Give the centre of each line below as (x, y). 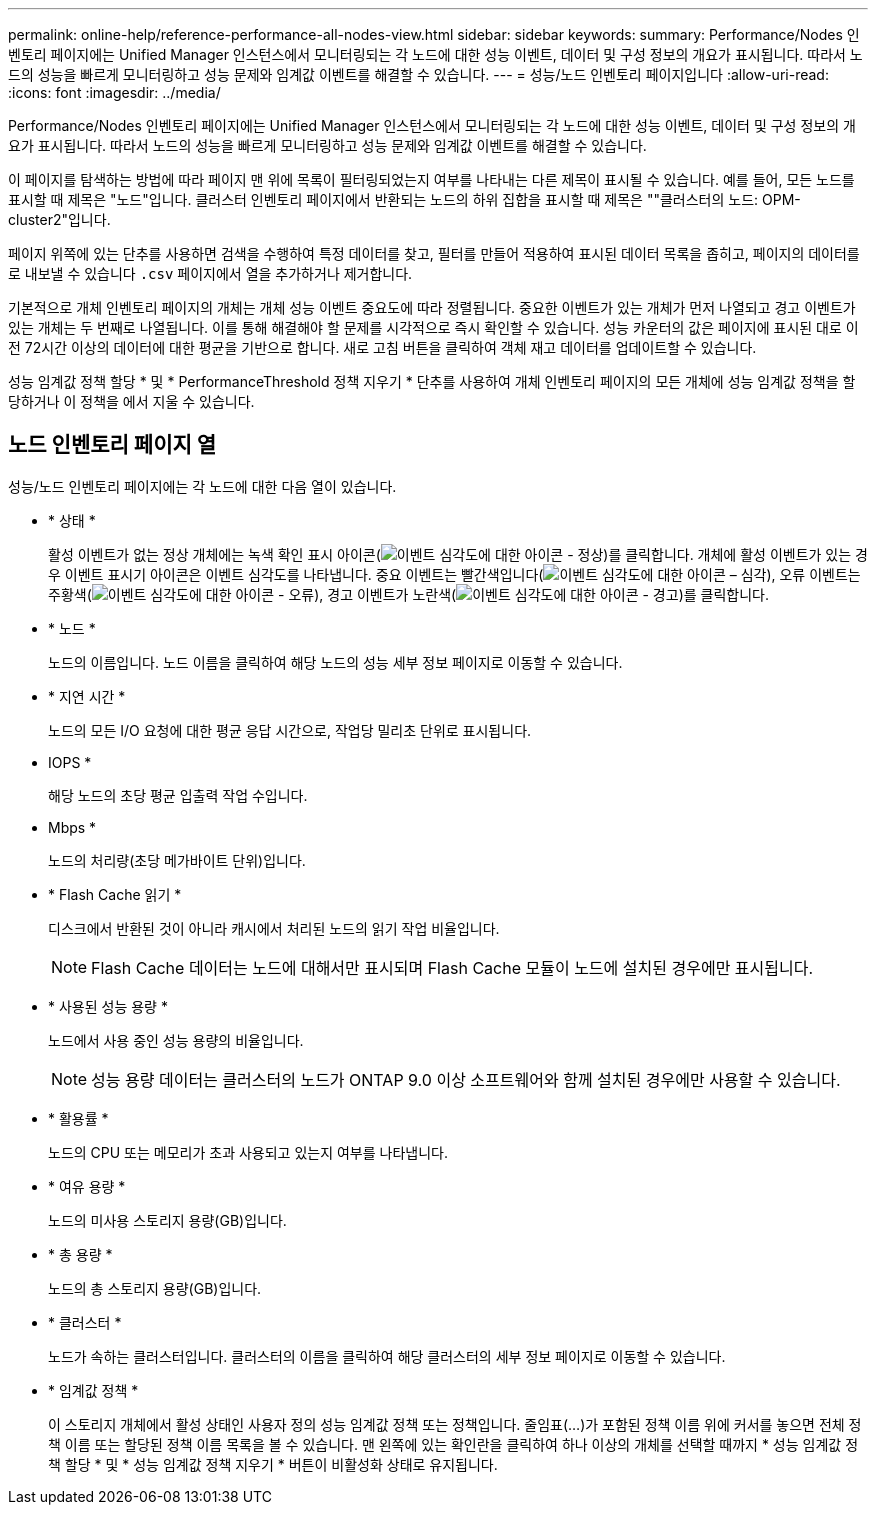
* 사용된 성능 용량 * (108, 1006)
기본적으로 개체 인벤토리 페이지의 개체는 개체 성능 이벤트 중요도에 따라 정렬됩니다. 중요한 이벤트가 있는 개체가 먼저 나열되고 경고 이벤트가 (432, 307)
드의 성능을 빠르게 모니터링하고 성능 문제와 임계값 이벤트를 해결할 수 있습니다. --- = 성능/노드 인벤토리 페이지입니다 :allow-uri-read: (418, 74)
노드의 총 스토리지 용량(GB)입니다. (155, 1288)
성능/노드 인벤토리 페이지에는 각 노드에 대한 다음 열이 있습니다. (202, 486)
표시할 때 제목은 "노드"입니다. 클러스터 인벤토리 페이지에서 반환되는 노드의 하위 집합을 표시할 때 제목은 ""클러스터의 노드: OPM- (404, 199)
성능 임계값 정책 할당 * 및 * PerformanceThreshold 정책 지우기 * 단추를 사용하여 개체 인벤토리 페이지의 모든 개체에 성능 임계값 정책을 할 (432, 381)
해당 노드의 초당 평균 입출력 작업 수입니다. (178, 795)
